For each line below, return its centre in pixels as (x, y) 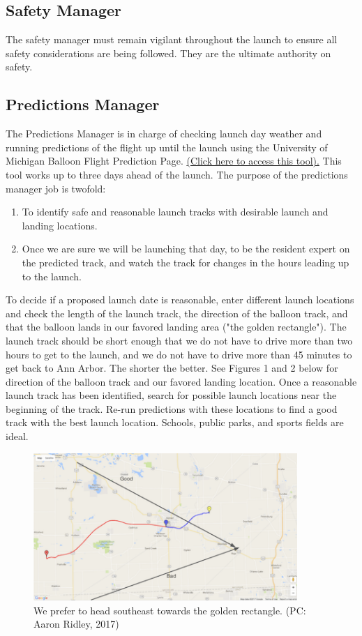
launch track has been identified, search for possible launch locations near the (171, 395)
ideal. (17, 436)
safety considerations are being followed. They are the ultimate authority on (168, 53)
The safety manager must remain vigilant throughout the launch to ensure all (172, 39)
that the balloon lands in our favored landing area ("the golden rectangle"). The (176, 327)
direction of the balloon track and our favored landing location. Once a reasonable (181, 381)
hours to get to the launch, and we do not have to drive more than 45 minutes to (179, 354)
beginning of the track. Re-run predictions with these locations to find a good (172, 408)
